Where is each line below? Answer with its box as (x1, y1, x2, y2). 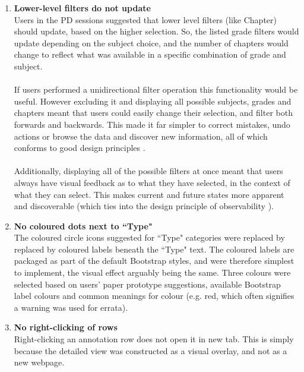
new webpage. (14, 356, 65, 368)
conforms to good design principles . (14, 141, 145, 154)
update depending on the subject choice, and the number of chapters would (14, 36, 289, 49)
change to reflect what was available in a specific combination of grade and (14, 48, 286, 61)
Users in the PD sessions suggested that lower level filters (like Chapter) (14, 13, 277, 26)
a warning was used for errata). (14, 301, 128, 313)
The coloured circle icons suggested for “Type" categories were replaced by (14, 231, 285, 244)
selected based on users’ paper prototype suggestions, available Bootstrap (14, 278, 281, 290)
